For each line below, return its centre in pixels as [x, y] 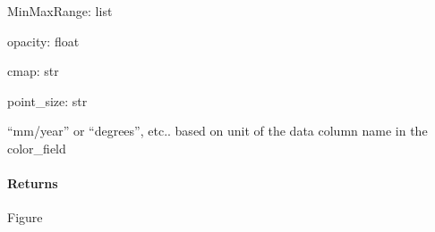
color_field [37, 148]
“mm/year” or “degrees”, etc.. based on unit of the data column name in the [217, 131]
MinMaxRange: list [60, 11]
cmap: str [33, 71]
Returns [33, 183]
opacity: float [43, 41]
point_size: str [47, 100]
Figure [25, 217]
